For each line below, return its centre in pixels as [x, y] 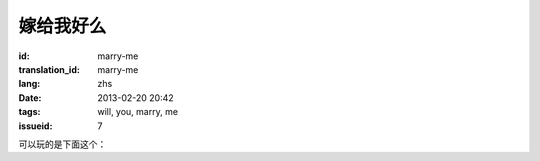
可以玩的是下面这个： [62, 144]
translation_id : [49, 69]
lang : [29, 84]
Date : [30, 97]
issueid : [35, 126]
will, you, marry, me [138, 112]
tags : [29, 112]
